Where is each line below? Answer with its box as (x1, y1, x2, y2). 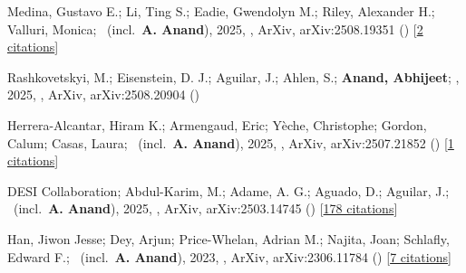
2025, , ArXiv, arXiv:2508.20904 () (7, 85, 200, 104)
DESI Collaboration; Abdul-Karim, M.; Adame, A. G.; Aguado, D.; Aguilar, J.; (7, 181, 450, 200)
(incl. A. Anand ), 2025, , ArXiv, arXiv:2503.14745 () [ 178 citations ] (13, 199, 398, 218)
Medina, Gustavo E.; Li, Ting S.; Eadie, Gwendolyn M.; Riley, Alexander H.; (7, 2, 435, 20)
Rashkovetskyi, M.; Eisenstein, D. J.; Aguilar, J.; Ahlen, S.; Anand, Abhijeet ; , (7, 67, 460, 86)
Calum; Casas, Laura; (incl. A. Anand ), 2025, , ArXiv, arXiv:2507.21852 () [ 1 (7, 133, 454, 152)
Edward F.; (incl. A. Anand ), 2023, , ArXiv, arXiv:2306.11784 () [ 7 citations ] (7, 247, 451, 266)
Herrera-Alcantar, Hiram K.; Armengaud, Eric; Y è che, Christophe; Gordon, (7, 115, 427, 134)
